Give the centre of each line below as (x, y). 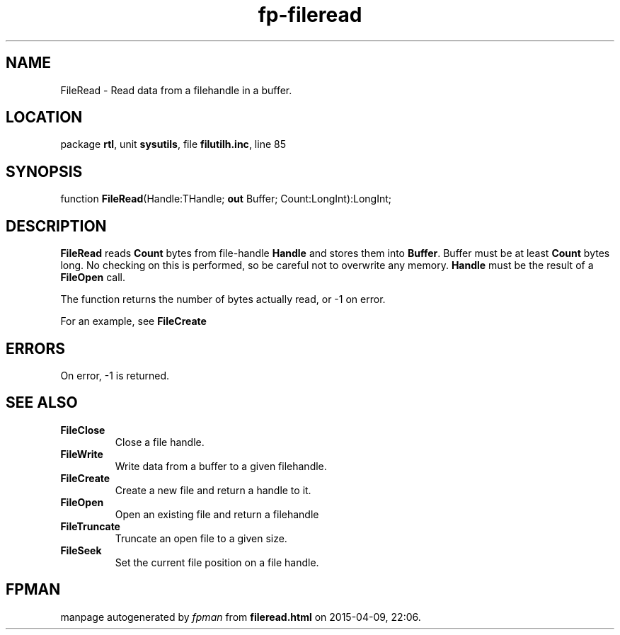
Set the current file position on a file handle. (217, 562)
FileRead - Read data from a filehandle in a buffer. (176, 90)
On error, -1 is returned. (115, 375)
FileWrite (82, 454)
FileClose (83, 430)
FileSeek (81, 550)
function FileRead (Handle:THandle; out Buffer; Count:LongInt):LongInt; (226, 199)
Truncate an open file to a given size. (201, 538)
